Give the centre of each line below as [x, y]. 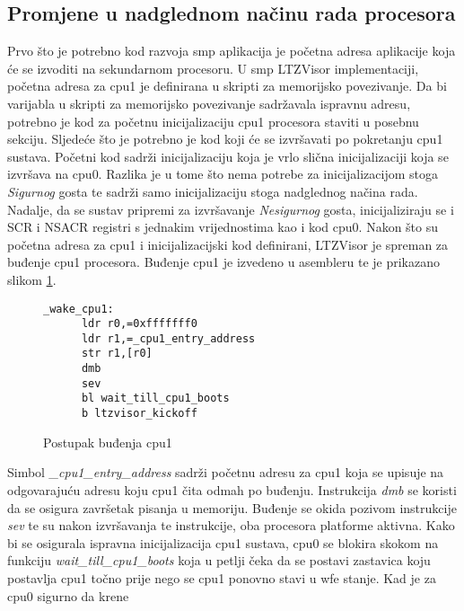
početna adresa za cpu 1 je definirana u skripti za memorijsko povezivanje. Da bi [227, 86]
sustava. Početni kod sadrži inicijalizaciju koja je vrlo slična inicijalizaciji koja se [228, 156]
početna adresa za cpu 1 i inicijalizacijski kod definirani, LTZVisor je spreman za [228, 244]
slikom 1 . [32, 279]
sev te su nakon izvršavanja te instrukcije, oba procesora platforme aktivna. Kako [231, 525]
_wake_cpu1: [79, 309]
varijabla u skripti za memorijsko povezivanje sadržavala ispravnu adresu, [209, 103]
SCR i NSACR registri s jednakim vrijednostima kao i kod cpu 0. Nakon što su [223, 227]
